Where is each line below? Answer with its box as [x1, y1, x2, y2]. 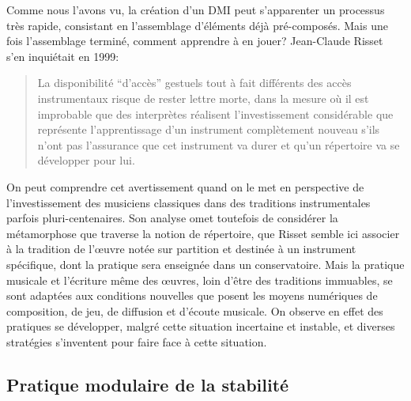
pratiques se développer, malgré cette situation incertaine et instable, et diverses [6, 318, 395, 335]
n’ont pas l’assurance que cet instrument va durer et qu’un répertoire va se [37, 136, 400, 153]
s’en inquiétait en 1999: [6, 47, 119, 64]
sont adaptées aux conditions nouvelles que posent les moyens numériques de [6, 287, 378, 304]
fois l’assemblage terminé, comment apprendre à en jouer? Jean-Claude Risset [6, 32, 383, 49]
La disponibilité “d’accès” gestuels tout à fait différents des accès [37, 74, 352, 91]
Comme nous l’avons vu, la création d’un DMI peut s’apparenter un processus [6, 2, 385, 17]
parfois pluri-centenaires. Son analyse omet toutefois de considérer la [6, 210, 338, 226]
